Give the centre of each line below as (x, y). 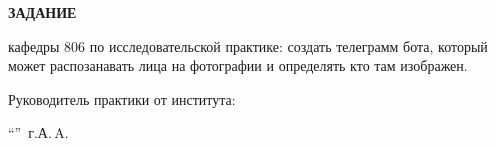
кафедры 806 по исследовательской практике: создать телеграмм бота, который (248, 45)
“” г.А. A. (38, 132)
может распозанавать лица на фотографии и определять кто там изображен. (238, 65)
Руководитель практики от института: (122, 98)
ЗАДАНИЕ (42, 12)
